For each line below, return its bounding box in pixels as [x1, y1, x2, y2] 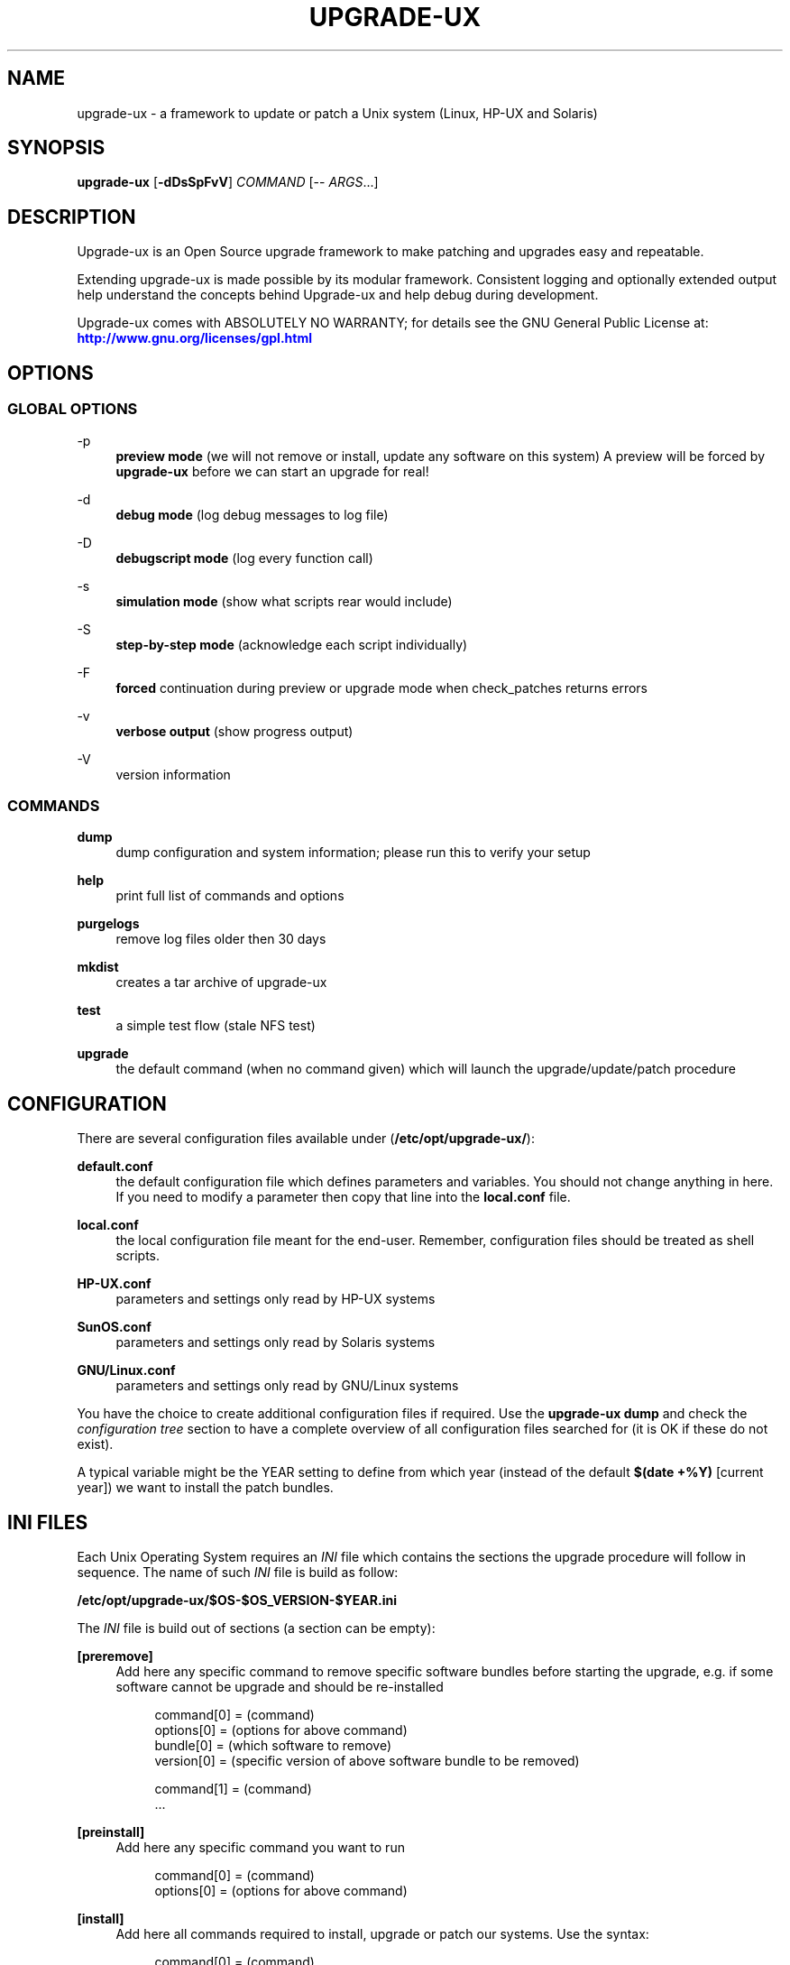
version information [115, 766, 231, 782]
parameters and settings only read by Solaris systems [115, 1334, 436, 1351]
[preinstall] [77, 1823, 145, 1840]
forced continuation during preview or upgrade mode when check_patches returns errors [115, 679, 648, 696]
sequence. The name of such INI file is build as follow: [77, 1564, 399, 1580]
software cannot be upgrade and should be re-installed [115, 1678, 444, 1694]
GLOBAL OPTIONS [7, 400, 138, 419]
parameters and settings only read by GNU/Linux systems [115, 1378, 459, 1394]
